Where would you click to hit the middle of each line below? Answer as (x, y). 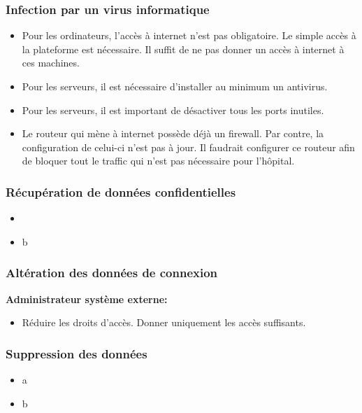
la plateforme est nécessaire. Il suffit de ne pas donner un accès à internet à (183, 49)
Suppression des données (77, 353)
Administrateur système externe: (87, 299)
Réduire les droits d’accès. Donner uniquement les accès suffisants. (164, 322)
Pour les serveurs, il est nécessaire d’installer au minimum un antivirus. (175, 86)
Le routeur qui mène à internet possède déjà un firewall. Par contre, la (173, 133)
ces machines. (51, 63)
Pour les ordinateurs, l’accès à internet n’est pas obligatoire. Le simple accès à (189, 35)
